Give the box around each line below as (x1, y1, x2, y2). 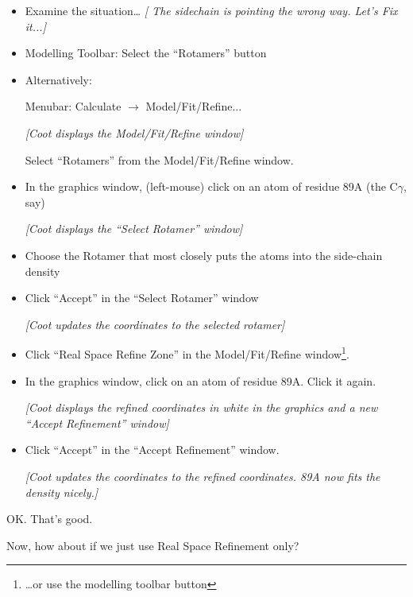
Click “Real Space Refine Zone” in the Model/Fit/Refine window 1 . (25, 343, 349, 362)
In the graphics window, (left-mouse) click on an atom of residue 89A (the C (25, 178, 398, 195)
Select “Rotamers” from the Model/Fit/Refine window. (25, 151, 294, 168)
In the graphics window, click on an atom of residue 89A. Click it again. (25, 372, 376, 389)
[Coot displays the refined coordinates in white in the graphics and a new (25, 399, 378, 416)
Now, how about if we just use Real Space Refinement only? (6, 537, 299, 553)
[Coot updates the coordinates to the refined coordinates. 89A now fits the (25, 467, 380, 484)
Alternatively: (25, 71, 92, 87)
